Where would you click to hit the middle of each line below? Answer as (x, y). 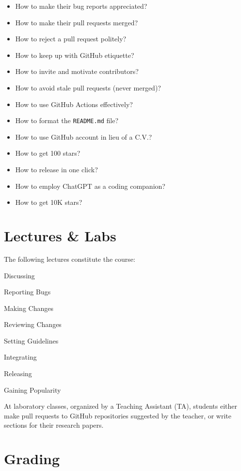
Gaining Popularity (32, 389)
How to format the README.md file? (67, 120)
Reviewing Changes (33, 324)
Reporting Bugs (27, 292)
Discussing (19, 275)
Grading (32, 459)
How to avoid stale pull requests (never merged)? (88, 87)
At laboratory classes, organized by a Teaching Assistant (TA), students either (121, 406)
